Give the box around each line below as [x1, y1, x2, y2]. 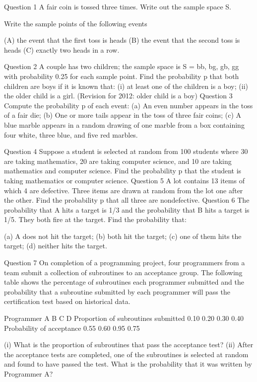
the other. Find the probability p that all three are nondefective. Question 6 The [4, 195, 250, 205]
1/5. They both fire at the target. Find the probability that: [4, 214, 187, 225]
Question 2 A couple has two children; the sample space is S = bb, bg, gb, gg [4, 61, 239, 72]
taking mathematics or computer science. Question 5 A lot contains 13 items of [4, 175, 245, 185]
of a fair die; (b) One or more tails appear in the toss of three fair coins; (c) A [4, 110, 242, 120]
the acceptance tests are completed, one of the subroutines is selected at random [4, 349, 249, 359]
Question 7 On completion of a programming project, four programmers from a [4, 257, 245, 268]
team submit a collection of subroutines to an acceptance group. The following [4, 267, 243, 277]
